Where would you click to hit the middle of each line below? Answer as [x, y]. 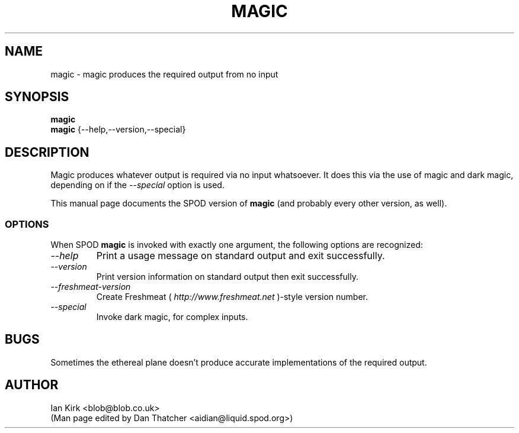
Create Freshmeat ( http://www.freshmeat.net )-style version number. [232, 297]
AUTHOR [32, 385]
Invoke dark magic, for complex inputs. [172, 317]
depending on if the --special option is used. [137, 185]
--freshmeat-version [91, 287]
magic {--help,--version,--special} [118, 130]
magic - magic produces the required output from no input [164, 74]
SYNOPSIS [37, 97]
